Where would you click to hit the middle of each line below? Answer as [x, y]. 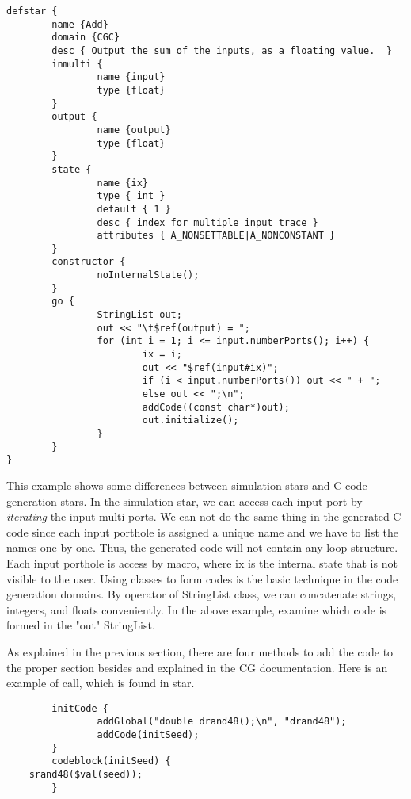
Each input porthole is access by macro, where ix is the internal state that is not [202, 562]
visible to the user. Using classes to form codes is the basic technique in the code [202, 578]
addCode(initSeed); [148, 735]
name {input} [131, 77]
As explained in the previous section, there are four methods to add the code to [200, 651]
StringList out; [139, 315]
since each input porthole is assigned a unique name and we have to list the [215, 531]
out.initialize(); [190, 421]
